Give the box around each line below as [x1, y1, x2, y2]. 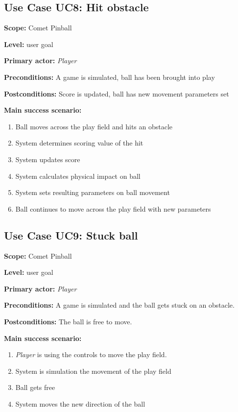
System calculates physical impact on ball [15, 170, 141, 181]
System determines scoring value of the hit [15, 138, 143, 148]
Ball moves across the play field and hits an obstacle [15, 121, 173, 131]
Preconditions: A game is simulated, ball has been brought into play [4, 72, 215, 82]
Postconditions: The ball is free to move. [4, 316, 132, 326]
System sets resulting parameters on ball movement [15, 187, 170, 197]
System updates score [15, 154, 80, 164]
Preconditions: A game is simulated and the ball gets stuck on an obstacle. [4, 300, 235, 310]
